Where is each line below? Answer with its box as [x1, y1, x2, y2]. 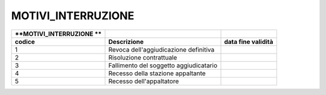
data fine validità [224, 37, 273, 46]
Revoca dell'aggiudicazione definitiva [108, 45, 214, 54]
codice [14, 37, 36, 46]
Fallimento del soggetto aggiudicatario [108, 61, 217, 69]
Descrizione [108, 37, 144, 46]
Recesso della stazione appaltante [108, 69, 206, 78]
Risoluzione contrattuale [108, 53, 177, 61]
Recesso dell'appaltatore [108, 77, 179, 85]
